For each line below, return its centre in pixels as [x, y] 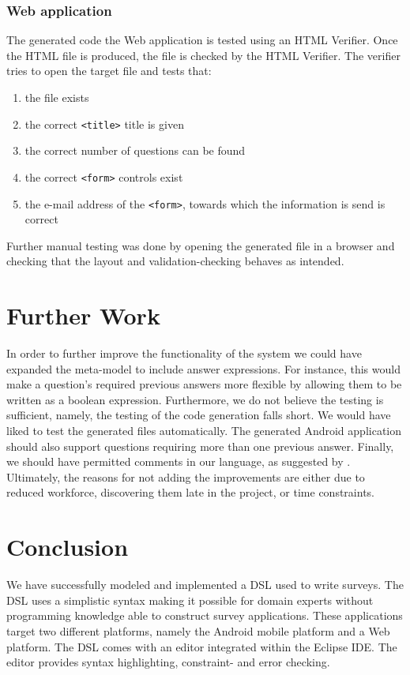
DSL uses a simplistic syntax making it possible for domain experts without [190, 600]
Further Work [83, 315]
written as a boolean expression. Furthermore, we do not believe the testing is [195, 399]
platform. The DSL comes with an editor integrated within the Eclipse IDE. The [202, 646]
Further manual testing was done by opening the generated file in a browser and [201, 245]
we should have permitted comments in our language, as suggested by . [179, 461]
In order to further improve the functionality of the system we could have [184, 353]
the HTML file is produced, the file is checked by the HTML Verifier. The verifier [203, 55]
